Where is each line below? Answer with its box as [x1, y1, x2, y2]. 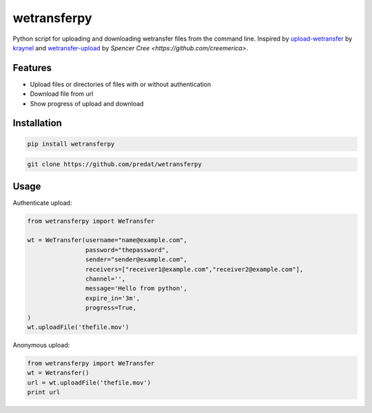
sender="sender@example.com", [85, 256, 187, 263]
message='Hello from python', [85, 285, 187, 292]
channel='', [85, 275, 126, 283]
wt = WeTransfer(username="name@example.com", [27, 236, 187, 244]
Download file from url [30, 90, 94, 98]
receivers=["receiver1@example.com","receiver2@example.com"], [85, 265, 304, 273]
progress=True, [85, 304, 137, 312]
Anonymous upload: [12, 341, 70, 349]
